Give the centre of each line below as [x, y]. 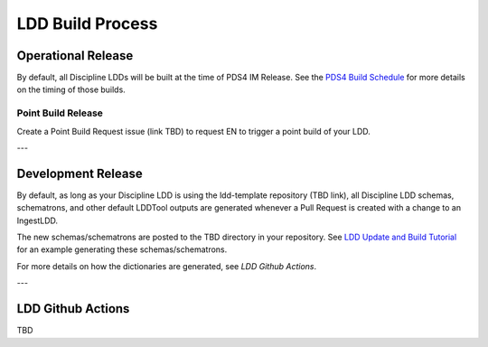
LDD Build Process [87, 23]
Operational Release [75, 56]
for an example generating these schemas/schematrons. [122, 249]
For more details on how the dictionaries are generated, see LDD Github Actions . [167, 266]
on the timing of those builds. [71, 89]
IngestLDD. [38, 220]
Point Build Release [60, 113]
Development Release [80, 173]
